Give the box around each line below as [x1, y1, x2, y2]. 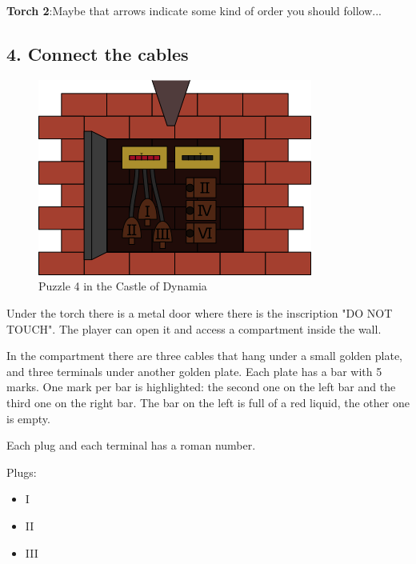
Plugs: [6, 463, 37, 480]
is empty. [6, 410, 50, 426]
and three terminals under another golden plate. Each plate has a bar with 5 [6, 362, 382, 379]
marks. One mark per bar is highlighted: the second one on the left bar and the [6, 378, 396, 395]
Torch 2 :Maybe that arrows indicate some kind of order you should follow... [6, 2, 382, 18]
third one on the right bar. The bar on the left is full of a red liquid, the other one [6, 394, 410, 410]
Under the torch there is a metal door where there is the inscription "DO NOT [6, 304, 393, 321]
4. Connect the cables [6, 41, 189, 66]
